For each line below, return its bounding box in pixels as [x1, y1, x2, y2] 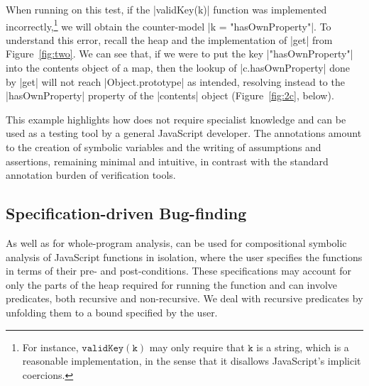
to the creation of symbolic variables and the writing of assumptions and [6, 140, 321, 154]
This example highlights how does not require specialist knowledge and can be [6, 111, 346, 126]
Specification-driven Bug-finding [6, 202, 247, 224]
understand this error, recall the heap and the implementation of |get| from [6, 32, 333, 47]
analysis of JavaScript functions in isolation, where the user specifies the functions [6, 249, 363, 264]
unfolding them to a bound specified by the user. [6, 304, 218, 319]
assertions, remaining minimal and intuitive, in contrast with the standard [6, 153, 329, 168]
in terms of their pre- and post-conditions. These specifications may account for [6, 263, 352, 278]
